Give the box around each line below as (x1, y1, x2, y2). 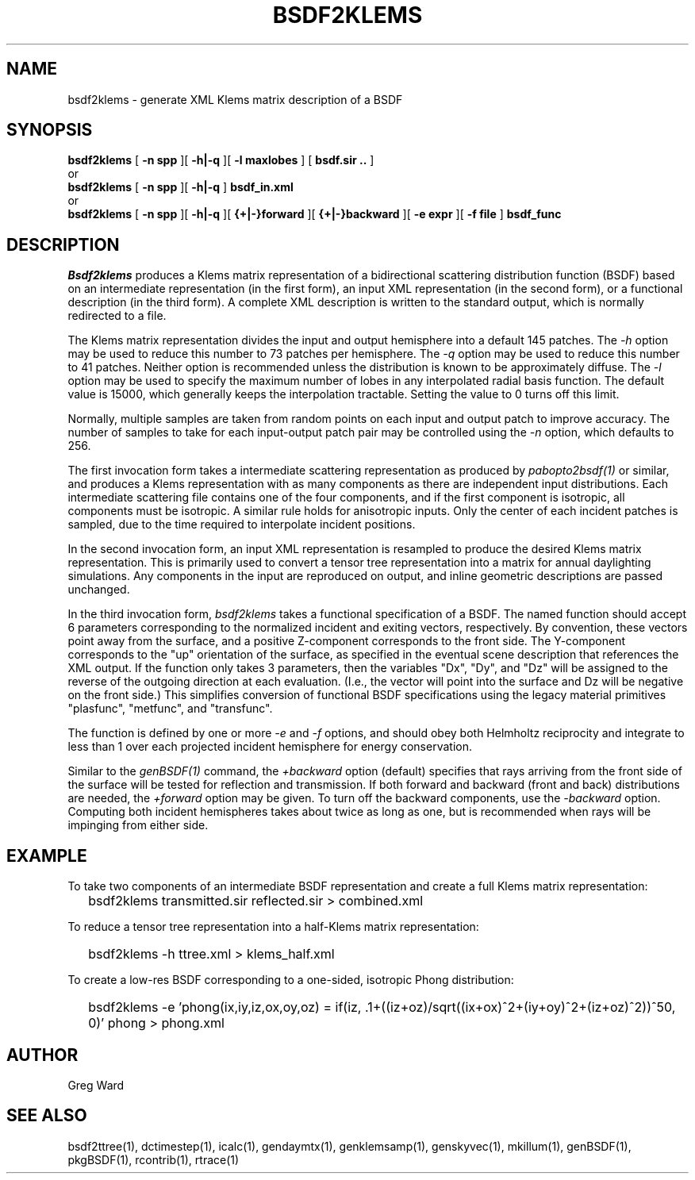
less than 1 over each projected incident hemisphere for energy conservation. (67, 740, 472, 754)
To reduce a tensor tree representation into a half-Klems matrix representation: (67, 920, 479, 934)
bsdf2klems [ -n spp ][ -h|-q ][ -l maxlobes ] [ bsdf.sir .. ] (67, 153, 374, 167)
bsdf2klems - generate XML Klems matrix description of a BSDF (67, 92, 403, 106)
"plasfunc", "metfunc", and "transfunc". (67, 701, 273, 716)
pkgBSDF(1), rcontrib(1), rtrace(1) (67, 1152, 240, 1167)
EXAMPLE (6, 845, 87, 866)
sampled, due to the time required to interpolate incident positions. (67, 517, 416, 532)
